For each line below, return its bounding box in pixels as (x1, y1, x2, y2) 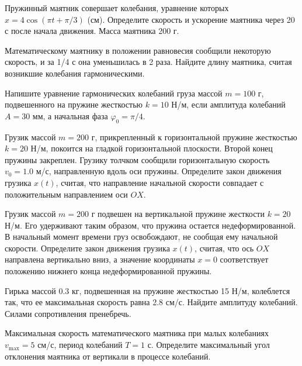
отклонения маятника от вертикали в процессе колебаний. (5, 350, 211, 362)
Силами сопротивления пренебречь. (5, 307, 131, 319)
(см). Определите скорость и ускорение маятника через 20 (87, 13, 295, 25)
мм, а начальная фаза (32, 109, 108, 122)
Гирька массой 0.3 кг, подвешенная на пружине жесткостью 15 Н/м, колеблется (5, 284, 290, 296)
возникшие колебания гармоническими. (5, 67, 145, 79)
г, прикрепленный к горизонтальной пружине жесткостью (91, 130, 297, 143)
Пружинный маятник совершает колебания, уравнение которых (5, 2, 229, 13)
